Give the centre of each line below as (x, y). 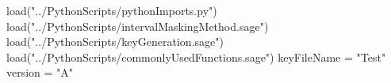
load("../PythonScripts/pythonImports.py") (112, 10)
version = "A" (40, 72)
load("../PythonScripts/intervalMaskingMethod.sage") (138, 26)
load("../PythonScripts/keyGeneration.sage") (115, 41)
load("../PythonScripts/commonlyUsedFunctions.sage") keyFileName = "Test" (196, 57)
